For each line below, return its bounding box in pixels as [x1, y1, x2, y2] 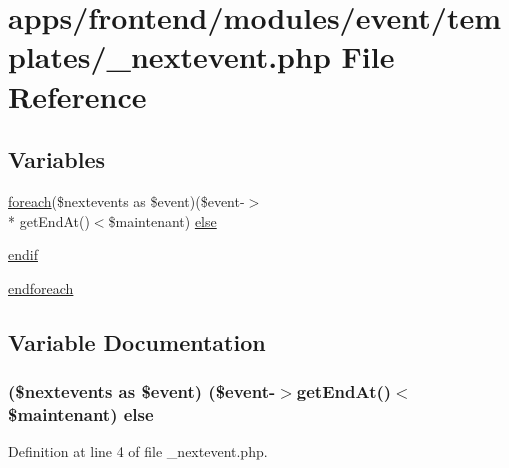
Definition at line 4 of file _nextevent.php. [8, 441, 268, 462]
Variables [8, 144, 106, 175]
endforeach [8, 277, 74, 298]
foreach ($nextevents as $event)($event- [8, 190, 245, 211]
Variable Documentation [8, 326, 266, 357]
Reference [8, 75, 147, 116]
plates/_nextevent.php [8, 36, 331, 77]
